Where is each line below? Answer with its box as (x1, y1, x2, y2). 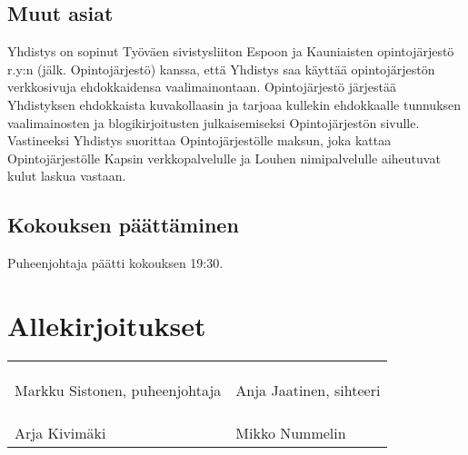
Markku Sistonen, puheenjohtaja (15, 379, 222, 401)
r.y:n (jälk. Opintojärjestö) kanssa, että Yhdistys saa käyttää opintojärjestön (7, 59, 435, 78)
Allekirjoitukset (7, 306, 206, 343)
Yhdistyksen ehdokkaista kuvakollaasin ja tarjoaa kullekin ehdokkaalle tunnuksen (7, 94, 462, 114)
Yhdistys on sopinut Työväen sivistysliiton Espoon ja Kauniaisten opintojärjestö (7, 42, 454, 61)
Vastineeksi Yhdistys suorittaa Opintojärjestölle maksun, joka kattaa (7, 131, 392, 150)
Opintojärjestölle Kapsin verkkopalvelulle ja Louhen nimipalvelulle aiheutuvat (7, 148, 441, 167)
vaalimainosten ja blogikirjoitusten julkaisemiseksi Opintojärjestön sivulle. (7, 113, 420, 132)
